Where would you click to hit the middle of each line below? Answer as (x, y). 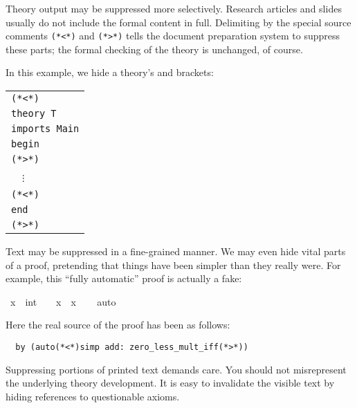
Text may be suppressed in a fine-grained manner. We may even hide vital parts (176, 251)
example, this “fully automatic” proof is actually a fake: (124, 278)
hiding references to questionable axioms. (93, 396)
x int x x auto (63, 301)
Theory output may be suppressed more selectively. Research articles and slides (174, 8)
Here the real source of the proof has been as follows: (118, 325)
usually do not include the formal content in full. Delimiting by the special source (178, 22)
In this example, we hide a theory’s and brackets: (110, 72)
